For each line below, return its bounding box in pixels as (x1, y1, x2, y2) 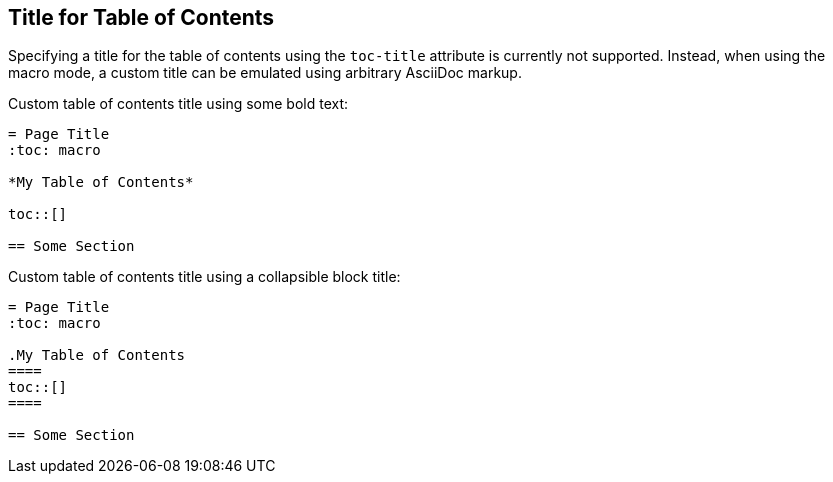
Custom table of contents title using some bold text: (8, 95, 349, 113)
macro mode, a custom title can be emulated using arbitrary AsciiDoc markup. (8, 64, 522, 82)
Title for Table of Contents (8, 5, 275, 30)
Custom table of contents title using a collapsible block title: (8, 268, 401, 286)
